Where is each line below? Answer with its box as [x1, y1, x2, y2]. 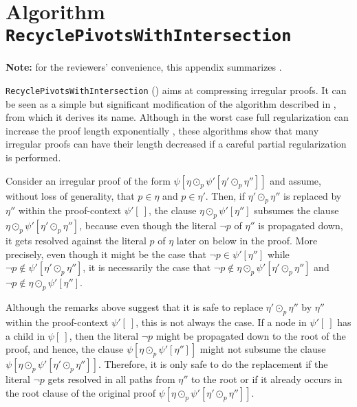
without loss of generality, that [6, 188, 135, 202]
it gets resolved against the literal [6, 233, 147, 248]
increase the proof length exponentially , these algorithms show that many [6, 123, 319, 137]
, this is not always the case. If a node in [136, 315, 307, 329]
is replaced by [283, 188, 342, 202]
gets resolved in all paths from [47, 372, 175, 386]
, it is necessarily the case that [83, 260, 211, 275]
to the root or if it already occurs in [191, 372, 343, 386]
